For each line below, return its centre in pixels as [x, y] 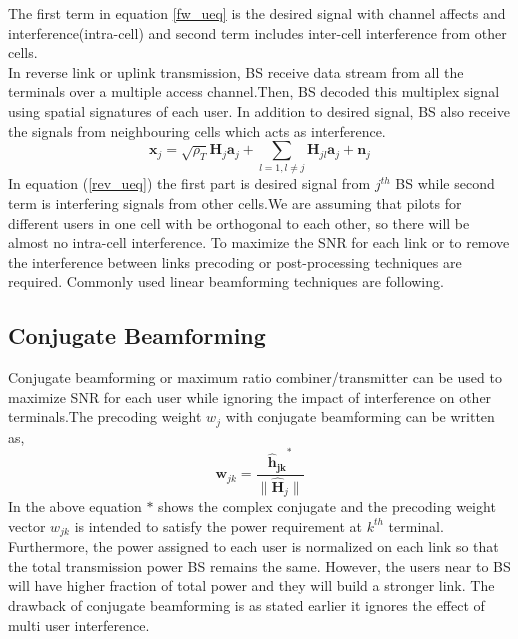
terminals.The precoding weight [105, 416]
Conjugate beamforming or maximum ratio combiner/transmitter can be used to [255, 377]
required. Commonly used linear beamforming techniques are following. [226, 281]
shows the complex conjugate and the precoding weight [327, 506]
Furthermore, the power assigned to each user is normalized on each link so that [253, 546]
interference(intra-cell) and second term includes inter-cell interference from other [257, 32]
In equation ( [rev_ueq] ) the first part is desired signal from [189, 183]
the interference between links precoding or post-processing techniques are [235, 261]
